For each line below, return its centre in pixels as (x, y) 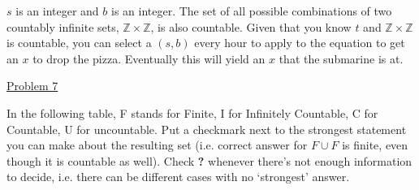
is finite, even (375, 145)
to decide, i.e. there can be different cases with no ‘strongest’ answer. (178, 177)
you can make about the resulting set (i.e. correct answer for (157, 145)
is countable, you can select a (79, 43)
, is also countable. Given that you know (251, 26)
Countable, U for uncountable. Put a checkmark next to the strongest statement (207, 129)
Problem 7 (32, 86)
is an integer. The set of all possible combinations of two (251, 11)
